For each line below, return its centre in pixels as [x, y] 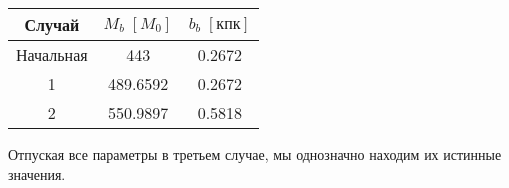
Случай [52, 24]
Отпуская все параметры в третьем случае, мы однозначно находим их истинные [255, 154]
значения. [37, 173]
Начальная [52, 54]
